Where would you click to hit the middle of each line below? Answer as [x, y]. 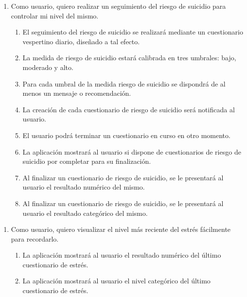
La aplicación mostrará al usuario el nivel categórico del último [116, 281]
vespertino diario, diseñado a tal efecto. [81, 41]
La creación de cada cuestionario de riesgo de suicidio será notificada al [129, 109]
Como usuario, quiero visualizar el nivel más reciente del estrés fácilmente [121, 229]
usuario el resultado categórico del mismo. [85, 213]
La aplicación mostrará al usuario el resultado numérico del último [122, 255]
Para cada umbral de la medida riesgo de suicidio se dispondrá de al [124, 83]
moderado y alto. [48, 67]
